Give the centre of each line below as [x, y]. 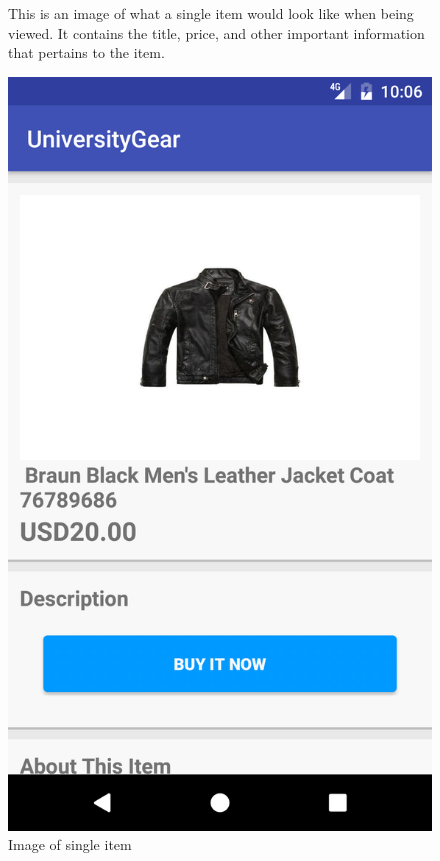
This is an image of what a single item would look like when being [211, 13]
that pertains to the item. [86, 52]
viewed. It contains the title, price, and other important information [216, 32]
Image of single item [70, 844]
